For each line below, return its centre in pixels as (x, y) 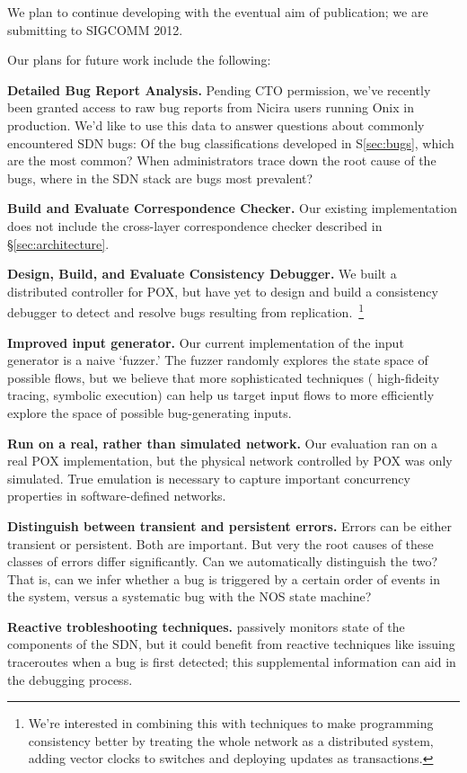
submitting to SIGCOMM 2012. (95, 29)
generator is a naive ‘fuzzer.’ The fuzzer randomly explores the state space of (218, 360)
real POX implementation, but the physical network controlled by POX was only (230, 461)
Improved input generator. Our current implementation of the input (206, 342)
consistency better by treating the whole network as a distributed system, (231, 740)
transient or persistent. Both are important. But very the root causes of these (220, 543)
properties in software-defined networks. (117, 496)
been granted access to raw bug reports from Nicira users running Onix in (211, 107)
